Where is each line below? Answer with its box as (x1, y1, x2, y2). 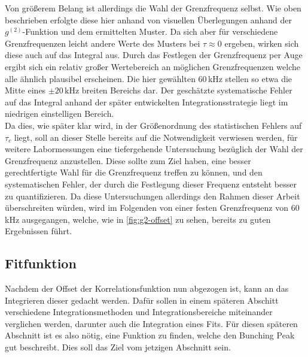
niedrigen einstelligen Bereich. (5, 107, 114, 120)
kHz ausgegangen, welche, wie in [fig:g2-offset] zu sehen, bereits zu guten (5, 213, 271, 225)
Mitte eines (5, 84, 46, 96)
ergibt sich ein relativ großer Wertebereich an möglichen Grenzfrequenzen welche (5, 60, 300, 72)
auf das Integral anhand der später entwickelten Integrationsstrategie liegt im (5, 95, 288, 108)
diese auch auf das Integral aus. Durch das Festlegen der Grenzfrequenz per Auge (5, 49, 303, 61)
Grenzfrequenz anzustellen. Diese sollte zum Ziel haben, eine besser (5, 154, 251, 167)
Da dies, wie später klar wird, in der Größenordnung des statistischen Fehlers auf (5, 119, 302, 131)
